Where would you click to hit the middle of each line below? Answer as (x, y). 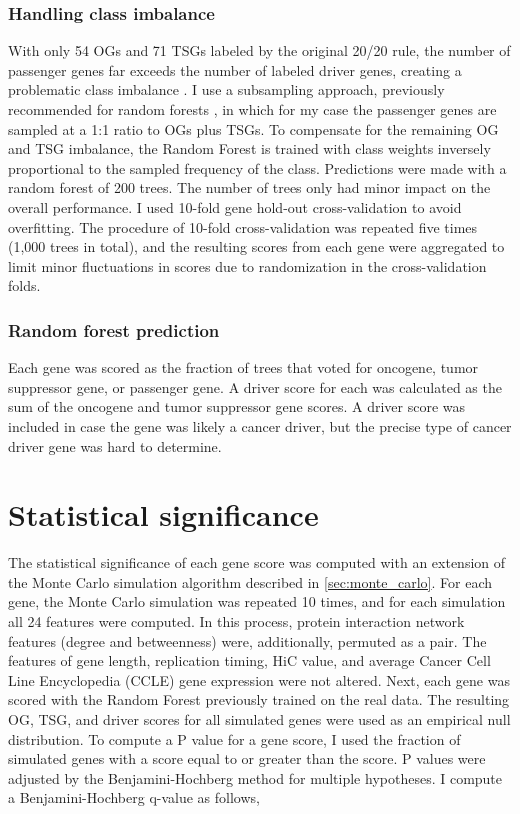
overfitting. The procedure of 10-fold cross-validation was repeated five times (243, 226)
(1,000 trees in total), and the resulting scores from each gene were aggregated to (256, 246)
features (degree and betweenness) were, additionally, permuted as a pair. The (247, 640)
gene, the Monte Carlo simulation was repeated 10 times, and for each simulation (257, 601)
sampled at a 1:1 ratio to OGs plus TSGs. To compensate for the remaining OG (253, 128)
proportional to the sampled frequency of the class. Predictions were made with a (257, 167)
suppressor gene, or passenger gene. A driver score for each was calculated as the (255, 386)
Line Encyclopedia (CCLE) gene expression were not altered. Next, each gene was (259, 679)
